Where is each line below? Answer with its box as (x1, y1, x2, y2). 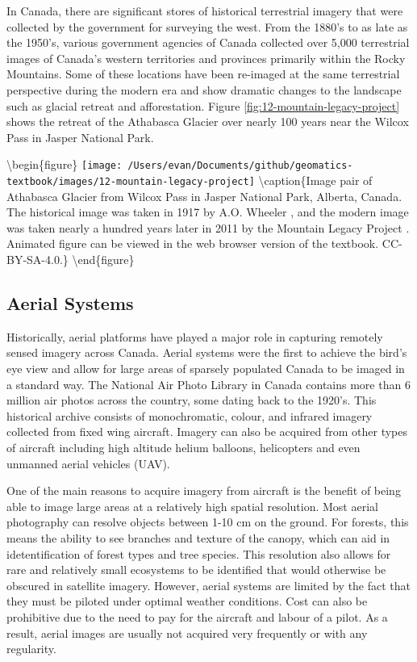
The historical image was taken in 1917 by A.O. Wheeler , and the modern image (6, 203, 409, 220)
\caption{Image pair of (258, 172, 373, 188)
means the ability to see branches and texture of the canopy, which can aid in (6, 529, 390, 546)
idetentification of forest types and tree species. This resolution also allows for (6, 545, 391, 562)
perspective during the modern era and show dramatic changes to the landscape (6, 81, 402, 98)
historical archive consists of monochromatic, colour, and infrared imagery (6, 407, 373, 424)
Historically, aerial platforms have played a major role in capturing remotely (6, 328, 383, 345)
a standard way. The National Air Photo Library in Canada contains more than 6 (6, 375, 411, 392)
